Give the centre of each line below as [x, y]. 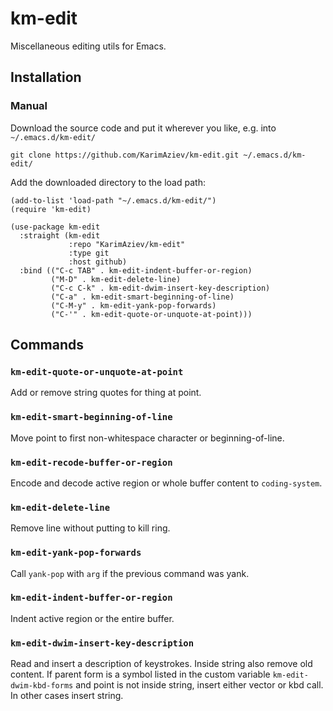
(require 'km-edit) [51, 209]
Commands [47, 345]
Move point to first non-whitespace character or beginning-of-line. [147, 438]
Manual [29, 106]
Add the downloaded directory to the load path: [108, 182]
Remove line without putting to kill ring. [90, 528]
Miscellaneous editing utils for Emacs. [88, 46]
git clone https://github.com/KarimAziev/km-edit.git [125, 155]
